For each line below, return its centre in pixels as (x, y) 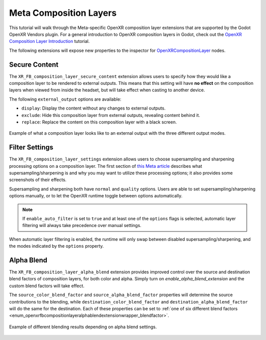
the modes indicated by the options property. (56, 246)
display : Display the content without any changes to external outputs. (94, 108)
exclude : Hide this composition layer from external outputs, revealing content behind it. (111, 115)
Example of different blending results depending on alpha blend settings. (83, 327)
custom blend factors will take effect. (47, 286)
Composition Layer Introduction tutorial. (49, 41)
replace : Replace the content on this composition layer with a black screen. (99, 122)
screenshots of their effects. (38, 180)
